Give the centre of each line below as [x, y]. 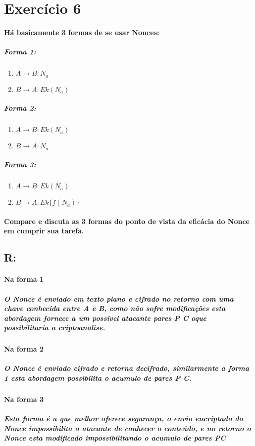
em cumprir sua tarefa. [44, 231]
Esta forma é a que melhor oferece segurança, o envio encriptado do [124, 419]
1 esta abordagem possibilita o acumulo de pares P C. [98, 378]
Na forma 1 [24, 279]
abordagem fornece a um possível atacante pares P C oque [105, 318]
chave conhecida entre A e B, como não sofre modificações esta [115, 308]
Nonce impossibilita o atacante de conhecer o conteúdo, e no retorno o [127, 428]
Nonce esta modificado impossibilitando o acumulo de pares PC [115, 438]
